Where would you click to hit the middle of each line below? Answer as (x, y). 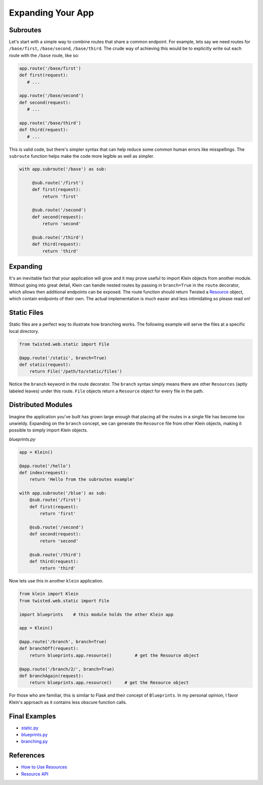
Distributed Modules (41, 405)
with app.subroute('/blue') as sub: (63, 493)
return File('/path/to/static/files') (76, 372)
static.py (30, 728)
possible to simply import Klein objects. (48, 430)
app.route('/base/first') (50, 68)
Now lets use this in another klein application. (56, 581)
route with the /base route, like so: (44, 55)
